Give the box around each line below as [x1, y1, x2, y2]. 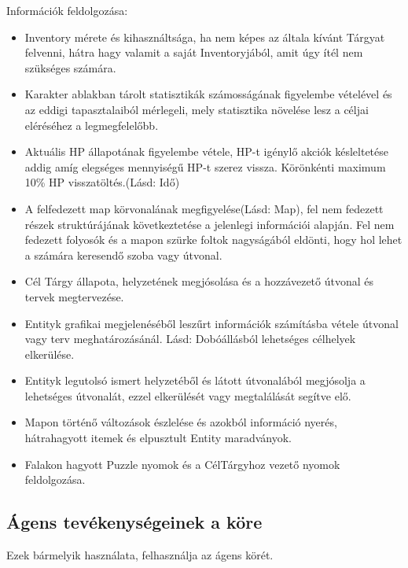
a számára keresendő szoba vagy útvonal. [24, 246, 222, 263]
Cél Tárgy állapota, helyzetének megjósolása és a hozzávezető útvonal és [24, 273, 374, 290]
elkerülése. [24, 345, 75, 362]
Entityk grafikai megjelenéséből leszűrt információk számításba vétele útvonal [24, 315, 399, 331]
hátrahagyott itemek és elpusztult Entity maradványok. [24, 430, 292, 446]
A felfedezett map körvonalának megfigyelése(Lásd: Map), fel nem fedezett [24, 200, 384, 216]
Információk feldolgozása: [6, 2, 128, 18]
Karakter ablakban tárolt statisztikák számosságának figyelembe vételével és [24, 86, 392, 102]
